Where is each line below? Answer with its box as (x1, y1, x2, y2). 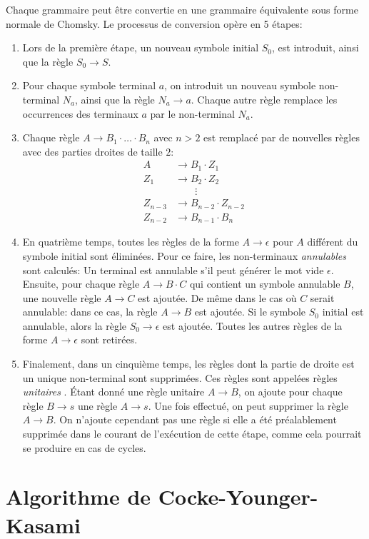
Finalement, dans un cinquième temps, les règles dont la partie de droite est (22, 356, 355, 371)
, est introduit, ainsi (272, 40, 359, 55)
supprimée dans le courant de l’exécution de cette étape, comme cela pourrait (22, 426, 362, 441)
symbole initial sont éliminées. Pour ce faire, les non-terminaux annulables (22, 248, 347, 263)
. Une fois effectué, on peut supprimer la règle (148, 398, 348, 413)
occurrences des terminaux (22, 106, 138, 121)
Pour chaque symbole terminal (22, 78, 156, 93)
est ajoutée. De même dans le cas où (138, 290, 297, 305)
